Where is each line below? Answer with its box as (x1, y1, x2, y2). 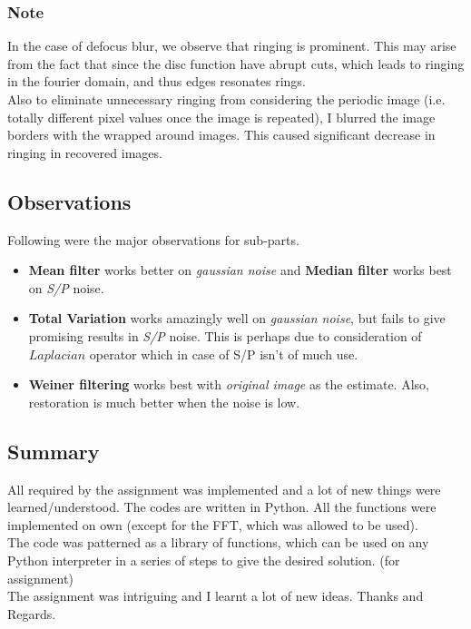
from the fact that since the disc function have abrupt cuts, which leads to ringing (7, 54, 465, 73)
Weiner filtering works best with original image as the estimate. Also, (28, 375, 429, 394)
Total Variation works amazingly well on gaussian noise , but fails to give (28, 309, 446, 328)
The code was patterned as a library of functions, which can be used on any (7, 533, 429, 552)
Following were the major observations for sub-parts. (7, 230, 299, 249)
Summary (7, 437, 100, 465)
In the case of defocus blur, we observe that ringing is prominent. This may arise (7, 36, 456, 55)
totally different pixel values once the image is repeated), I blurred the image (7, 107, 436, 126)
